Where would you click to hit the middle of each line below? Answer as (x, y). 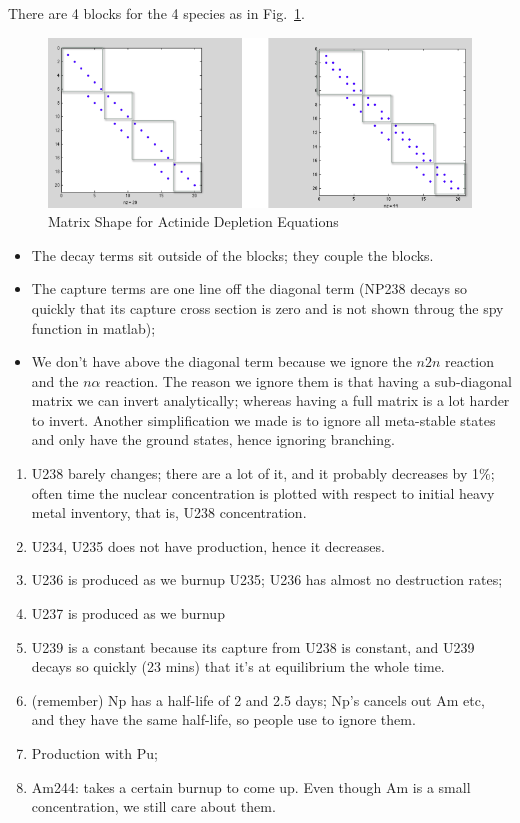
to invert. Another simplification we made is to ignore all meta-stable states (263, 419)
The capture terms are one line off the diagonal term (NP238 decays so (249, 288)
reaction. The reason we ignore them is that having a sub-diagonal (308, 380)
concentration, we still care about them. (153, 806)
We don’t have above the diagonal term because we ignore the (221, 361)
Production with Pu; (94, 753)
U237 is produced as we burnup (128, 613)
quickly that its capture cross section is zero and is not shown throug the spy (267, 307)
